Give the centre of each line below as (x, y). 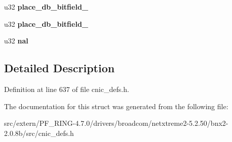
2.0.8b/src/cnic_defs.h (39, 133)
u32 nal (16, 41)
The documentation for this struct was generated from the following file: (116, 106)
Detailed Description (60, 68)
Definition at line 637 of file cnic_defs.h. (67, 89)
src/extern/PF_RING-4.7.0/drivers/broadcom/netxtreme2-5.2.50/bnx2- (116, 123)
